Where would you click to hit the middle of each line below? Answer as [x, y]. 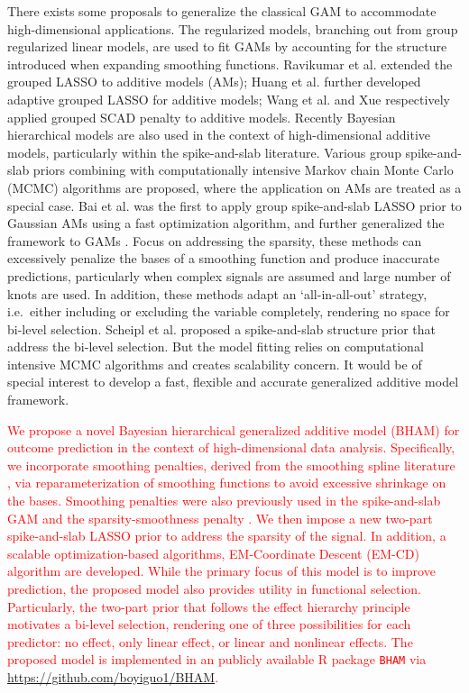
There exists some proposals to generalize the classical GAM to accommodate [222, 11]
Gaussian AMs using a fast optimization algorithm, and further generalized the [226, 223]
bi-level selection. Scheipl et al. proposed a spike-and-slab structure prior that [222, 328]
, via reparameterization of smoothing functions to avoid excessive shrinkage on [227, 483]
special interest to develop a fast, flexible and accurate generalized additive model [233, 382]
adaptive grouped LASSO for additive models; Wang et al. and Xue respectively [229, 99]
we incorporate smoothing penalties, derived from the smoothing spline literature [231, 465]
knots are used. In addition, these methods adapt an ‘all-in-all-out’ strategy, [217, 293]
